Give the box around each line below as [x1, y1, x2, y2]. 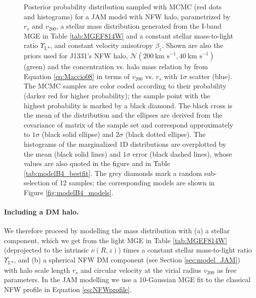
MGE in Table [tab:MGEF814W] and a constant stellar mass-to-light [24, 30, 233, 41]
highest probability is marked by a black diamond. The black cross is [24, 100, 233, 110]
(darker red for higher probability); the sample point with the [24, 90, 211, 100]
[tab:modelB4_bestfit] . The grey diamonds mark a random [24, 168, 202, 178]
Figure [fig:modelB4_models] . [24, 187, 114, 197]
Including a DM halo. [4, 207, 79, 217]
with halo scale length [4, 264, 70, 275]
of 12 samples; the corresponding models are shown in [51, 177, 215, 188]
